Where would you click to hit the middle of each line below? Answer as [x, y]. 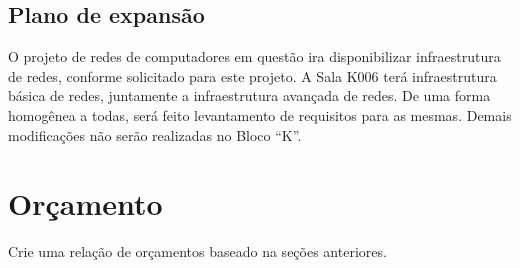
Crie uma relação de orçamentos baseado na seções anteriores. [197, 251]
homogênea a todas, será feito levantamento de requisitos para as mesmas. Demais [260, 114]
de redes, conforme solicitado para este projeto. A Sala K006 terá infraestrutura [252, 75]
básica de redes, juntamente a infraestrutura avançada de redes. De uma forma [249, 95]
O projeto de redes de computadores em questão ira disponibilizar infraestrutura [254, 56]
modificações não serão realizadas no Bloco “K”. [155, 134]
